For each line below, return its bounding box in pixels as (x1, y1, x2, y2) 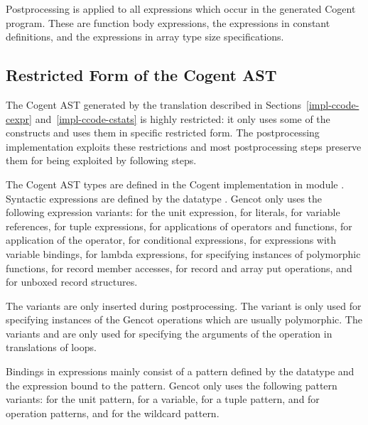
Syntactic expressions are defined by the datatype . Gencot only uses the (6, 190, 323, 205)
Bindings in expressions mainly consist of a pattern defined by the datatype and (6, 364, 355, 379)
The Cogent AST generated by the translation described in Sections (6, 97, 302, 112)
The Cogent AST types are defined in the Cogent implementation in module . (6, 176, 345, 191)
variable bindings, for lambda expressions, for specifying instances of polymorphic (6, 246, 361, 261)
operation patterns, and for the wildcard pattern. (6, 405, 220, 420)
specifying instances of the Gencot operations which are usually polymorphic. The (6, 312, 362, 327)
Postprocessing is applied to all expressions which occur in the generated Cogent (6, 1, 356, 16)
